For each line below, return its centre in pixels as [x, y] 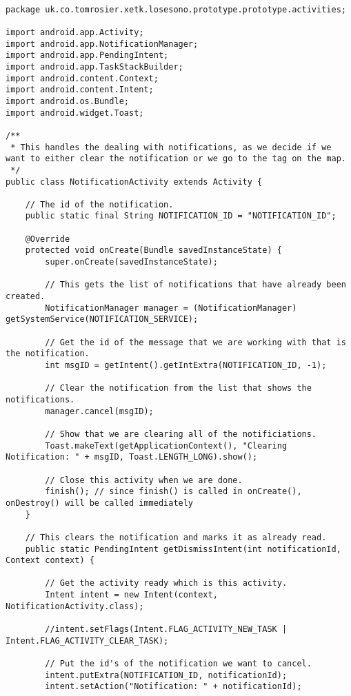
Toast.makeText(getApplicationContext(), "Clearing [166, 446]
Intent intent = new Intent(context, [131, 595]
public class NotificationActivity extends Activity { [134, 182]
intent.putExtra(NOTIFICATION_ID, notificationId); [166, 675]
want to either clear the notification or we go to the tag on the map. [176, 159]
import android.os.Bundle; [67, 101]
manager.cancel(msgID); [99, 411]
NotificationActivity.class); [75, 606]
